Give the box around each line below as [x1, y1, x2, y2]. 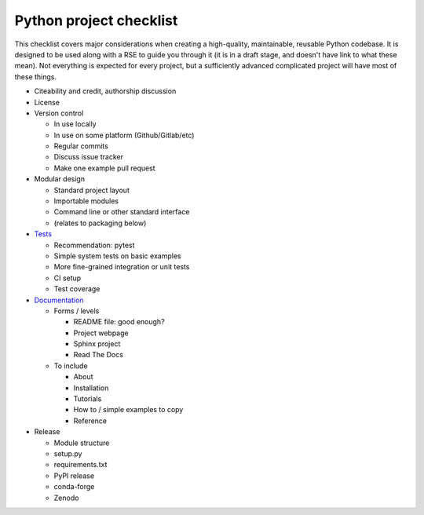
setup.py [53, 449, 82, 458]
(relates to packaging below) [53, 218, 147, 228]
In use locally [53, 119, 97, 129]
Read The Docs [73, 350, 123, 360]
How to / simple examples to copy [73, 405, 184, 415]
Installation [73, 383, 109, 393]
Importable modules [53, 196, 119, 206]
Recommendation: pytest [53, 240, 135, 250]
